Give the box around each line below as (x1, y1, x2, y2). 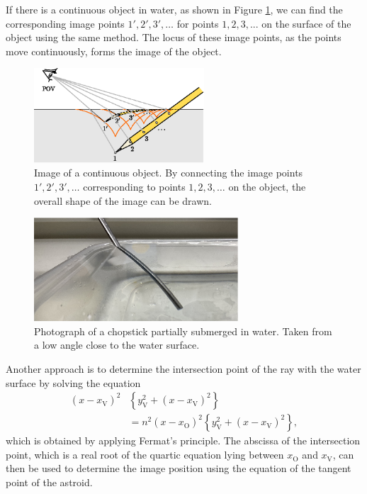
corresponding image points (6, 16, 125, 30)
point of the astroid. (6, 474, 93, 489)
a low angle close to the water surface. (34, 337, 200, 352)
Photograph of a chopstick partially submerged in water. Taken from (34, 323, 332, 338)
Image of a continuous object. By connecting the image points (34, 165, 303, 180)
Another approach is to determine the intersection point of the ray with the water (6, 361, 361, 376)
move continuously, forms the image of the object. (6, 43, 222, 58)
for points (176, 16, 219, 30)
